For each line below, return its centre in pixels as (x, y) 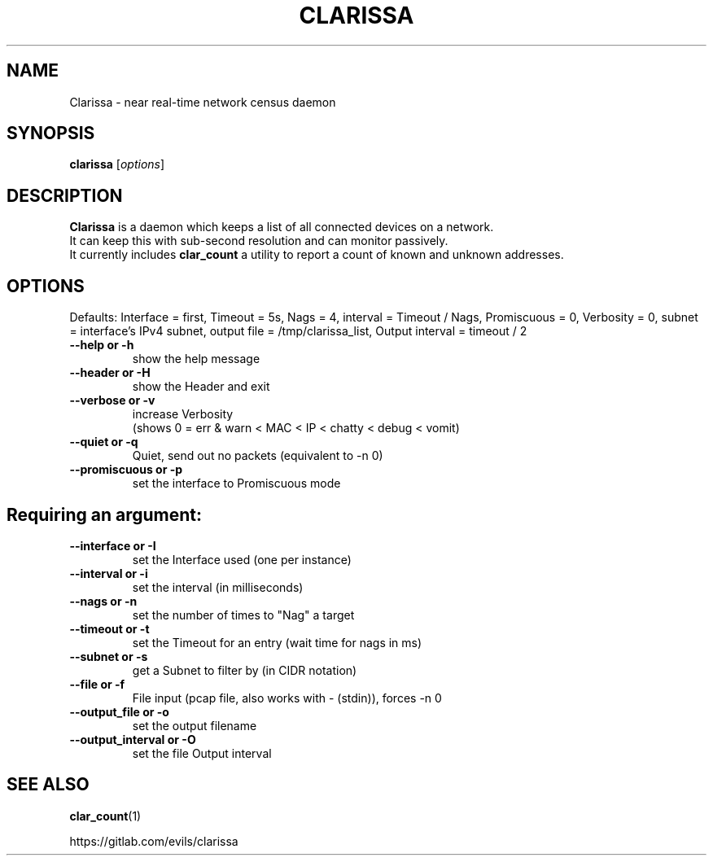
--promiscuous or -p (126, 470)
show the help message (196, 359)
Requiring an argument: (104, 514)
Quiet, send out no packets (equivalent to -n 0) (258, 456)
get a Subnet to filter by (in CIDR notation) (245, 670)
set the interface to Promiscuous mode (236, 484)
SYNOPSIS (51, 133)
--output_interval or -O (133, 739)
